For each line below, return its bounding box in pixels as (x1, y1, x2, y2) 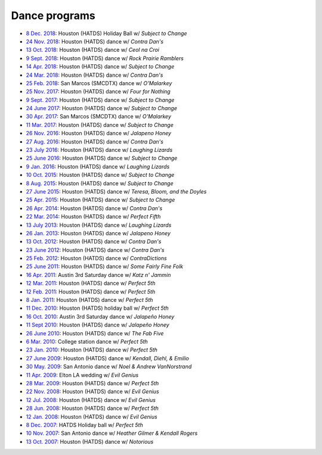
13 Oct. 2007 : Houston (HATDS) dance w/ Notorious (26, 438, 154, 445)
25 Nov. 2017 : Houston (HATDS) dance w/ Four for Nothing (26, 88, 171, 95)
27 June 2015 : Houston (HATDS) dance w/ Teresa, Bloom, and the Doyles (26, 188, 207, 195)
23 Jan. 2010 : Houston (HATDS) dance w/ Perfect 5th (26, 346, 157, 354)
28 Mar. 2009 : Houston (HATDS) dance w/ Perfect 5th (26, 379, 159, 387)
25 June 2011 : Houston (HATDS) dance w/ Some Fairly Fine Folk (26, 263, 184, 270)
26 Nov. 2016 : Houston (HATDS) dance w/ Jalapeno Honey (26, 130, 172, 137)
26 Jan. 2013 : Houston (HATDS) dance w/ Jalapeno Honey (26, 229, 171, 236)
